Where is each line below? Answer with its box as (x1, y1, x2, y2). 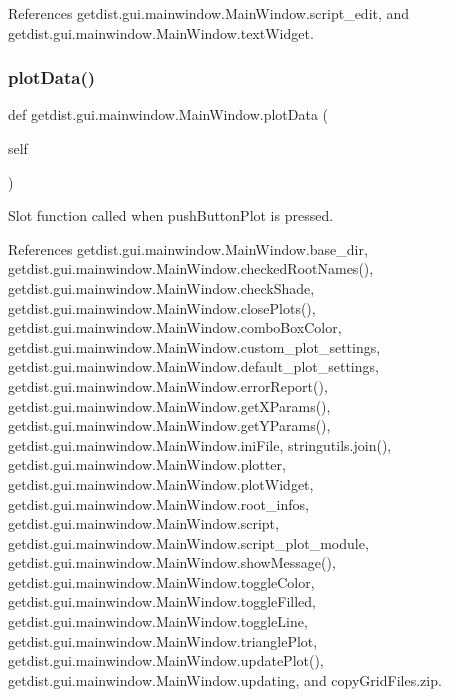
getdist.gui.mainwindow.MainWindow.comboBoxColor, (8, 317, 342, 338)
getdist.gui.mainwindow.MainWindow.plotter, (8, 454, 286, 475)
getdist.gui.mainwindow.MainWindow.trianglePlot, (8, 630, 318, 651)
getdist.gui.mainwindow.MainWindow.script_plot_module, (8, 532, 369, 553)
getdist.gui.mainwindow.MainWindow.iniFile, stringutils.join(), (8, 434, 392, 455)
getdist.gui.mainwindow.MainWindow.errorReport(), (8, 375, 328, 396)
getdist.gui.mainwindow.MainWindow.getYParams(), (8, 415, 331, 436)
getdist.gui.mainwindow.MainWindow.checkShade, (8, 277, 315, 298)
